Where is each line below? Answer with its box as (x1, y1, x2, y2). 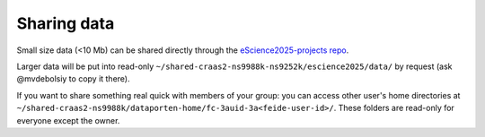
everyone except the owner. (16, 115, 120, 125)
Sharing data (16, 13, 115, 33)
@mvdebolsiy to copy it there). (16, 73, 130, 84)
